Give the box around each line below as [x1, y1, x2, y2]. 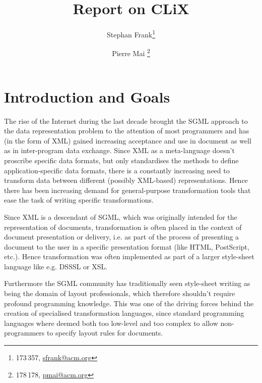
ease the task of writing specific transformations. [4, 195, 154, 205]
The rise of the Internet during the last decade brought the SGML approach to [4, 115, 248, 126]
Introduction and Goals [4, 86, 170, 107]
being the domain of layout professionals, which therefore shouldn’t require [4, 288, 235, 299]
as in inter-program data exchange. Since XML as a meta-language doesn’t [4, 145, 235, 156]
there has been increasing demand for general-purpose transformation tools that [4, 184, 251, 195]
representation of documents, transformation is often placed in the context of [4, 221, 242, 232]
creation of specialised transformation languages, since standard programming [4, 308, 244, 318]
